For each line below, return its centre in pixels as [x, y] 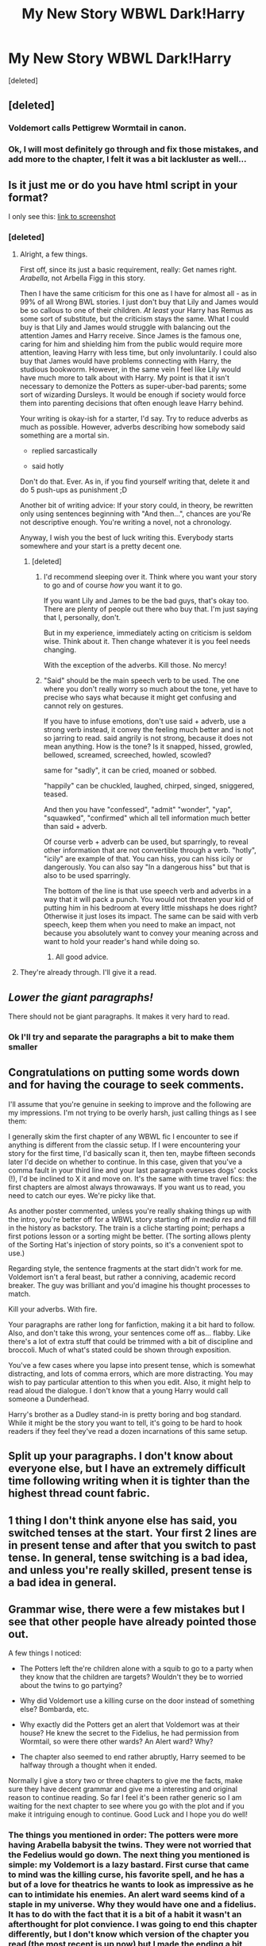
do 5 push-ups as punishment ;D [73, 490]
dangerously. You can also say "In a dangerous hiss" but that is [146, 867]
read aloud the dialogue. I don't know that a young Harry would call [118, 1390]
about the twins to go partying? [71, 1686]
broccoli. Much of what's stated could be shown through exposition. [120, 1350]
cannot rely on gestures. [83, 706]
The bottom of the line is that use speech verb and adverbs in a [147, 891]
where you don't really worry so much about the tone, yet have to [150, 689]
